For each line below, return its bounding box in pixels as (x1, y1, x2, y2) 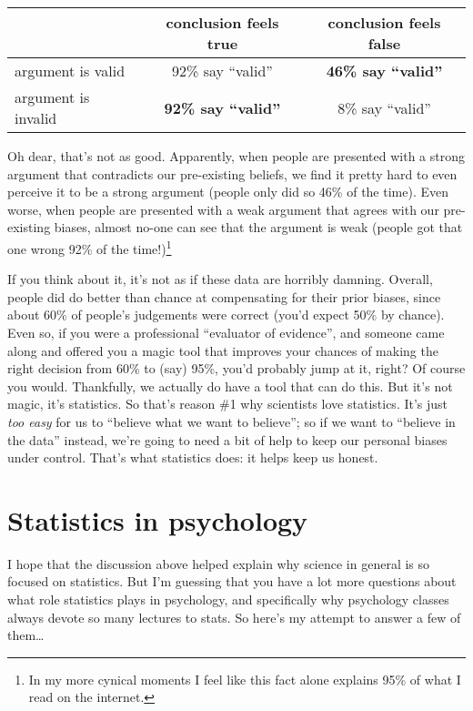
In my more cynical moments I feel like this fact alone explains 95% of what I (28, 669, 461, 688)
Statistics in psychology (7, 501, 308, 538)
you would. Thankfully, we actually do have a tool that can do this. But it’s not (7, 376, 453, 395)
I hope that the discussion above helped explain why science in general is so (7, 554, 430, 573)
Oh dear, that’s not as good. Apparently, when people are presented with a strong (7, 147, 465, 165)
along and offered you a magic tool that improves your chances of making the (7, 340, 438, 360)
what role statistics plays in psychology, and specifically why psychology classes (7, 590, 449, 609)
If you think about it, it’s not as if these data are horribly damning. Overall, (7, 269, 433, 289)
